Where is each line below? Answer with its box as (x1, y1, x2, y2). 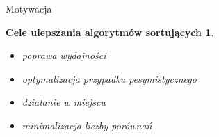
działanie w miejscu (22, 95, 106, 109)
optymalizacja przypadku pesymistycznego (22, 71, 197, 86)
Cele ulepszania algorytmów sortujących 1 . (6, 24, 214, 39)
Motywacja (6, 1, 52, 15)
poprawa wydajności (22, 48, 106, 63)
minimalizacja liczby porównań (22, 118, 152, 132)
